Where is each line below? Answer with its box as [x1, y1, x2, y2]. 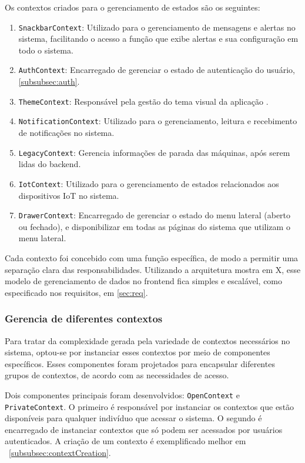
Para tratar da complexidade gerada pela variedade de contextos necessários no [5, 334, 290, 347]
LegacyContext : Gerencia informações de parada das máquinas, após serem [18, 146, 290, 158]
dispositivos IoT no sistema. [18, 189, 119, 201]
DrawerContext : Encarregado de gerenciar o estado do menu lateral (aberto [18, 209, 291, 221]
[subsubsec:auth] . [18, 75, 80, 88]
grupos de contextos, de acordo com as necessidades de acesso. [5, 369, 229, 381]
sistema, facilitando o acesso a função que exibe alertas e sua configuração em [18, 32, 299, 45]
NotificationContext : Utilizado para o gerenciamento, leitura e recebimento [18, 115, 297, 127]
